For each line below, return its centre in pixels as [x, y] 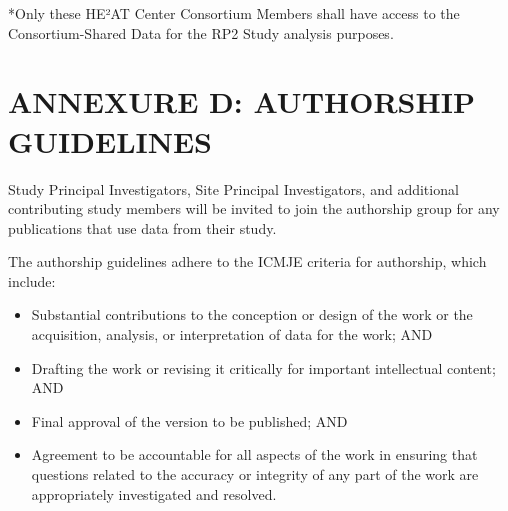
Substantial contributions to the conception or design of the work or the [252, 314]
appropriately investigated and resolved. [154, 493]
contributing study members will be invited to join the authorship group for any [254, 208]
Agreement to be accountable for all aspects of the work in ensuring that [254, 454]
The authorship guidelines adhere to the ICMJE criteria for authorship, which [247, 261]
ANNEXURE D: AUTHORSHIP [241, 101]
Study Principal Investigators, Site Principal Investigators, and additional [233, 188]
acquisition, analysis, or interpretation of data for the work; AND [232, 334]
